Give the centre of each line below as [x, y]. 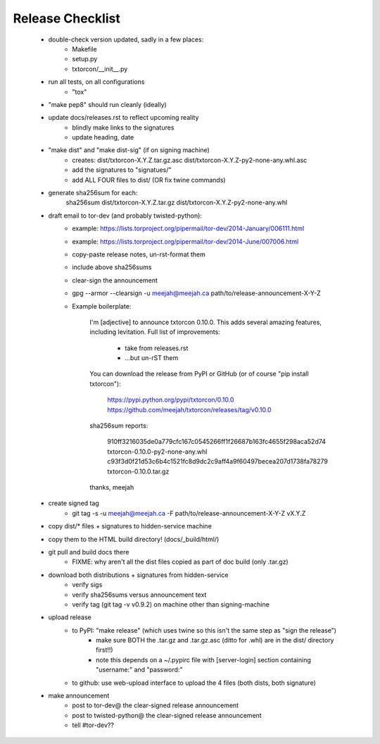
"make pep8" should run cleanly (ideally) [107, 104]
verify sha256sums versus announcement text [139, 595]
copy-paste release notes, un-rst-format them [139, 254]
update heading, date [103, 137]
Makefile [85, 49]
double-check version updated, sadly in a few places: [126, 39]
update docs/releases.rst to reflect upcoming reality [123, 118]
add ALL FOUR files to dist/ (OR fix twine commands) [149, 180]
